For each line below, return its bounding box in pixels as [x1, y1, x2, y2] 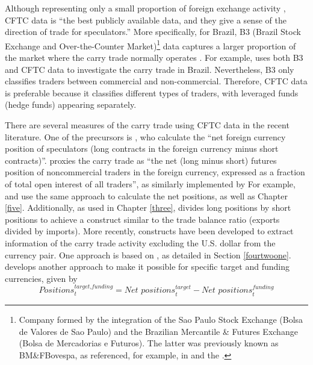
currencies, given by [5, 272, 78, 284]
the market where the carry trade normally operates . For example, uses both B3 [5, 51, 303, 64]
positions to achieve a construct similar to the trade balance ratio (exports [5, 213, 280, 225]
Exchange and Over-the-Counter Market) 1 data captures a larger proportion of [5, 37, 296, 52]
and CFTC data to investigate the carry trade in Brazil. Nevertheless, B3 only [5, 63, 294, 75]
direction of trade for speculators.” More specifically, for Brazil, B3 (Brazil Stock [5, 25, 301, 38]
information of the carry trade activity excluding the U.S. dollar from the [5, 236, 276, 249]
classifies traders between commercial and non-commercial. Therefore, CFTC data [5, 75, 308, 87]
